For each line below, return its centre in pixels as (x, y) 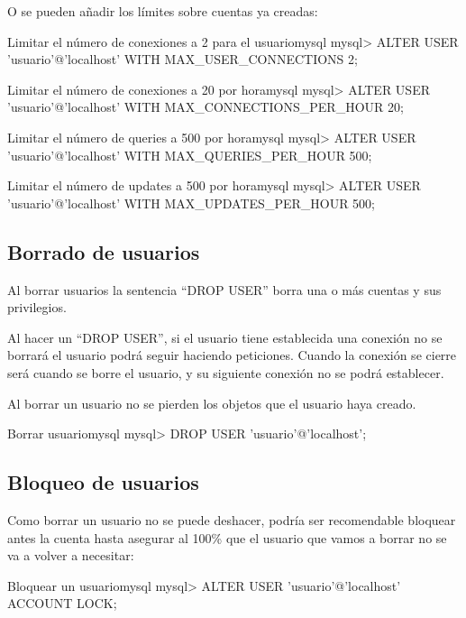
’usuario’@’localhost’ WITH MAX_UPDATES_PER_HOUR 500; (192, 203)
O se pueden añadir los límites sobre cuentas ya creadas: (163, 11)
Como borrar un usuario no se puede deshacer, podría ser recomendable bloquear (232, 519)
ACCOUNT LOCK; (62, 603)
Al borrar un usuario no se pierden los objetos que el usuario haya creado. (212, 403)
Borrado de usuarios (104, 251)
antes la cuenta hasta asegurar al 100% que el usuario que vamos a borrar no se (227, 537)
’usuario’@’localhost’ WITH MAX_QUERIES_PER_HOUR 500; (190, 155)
